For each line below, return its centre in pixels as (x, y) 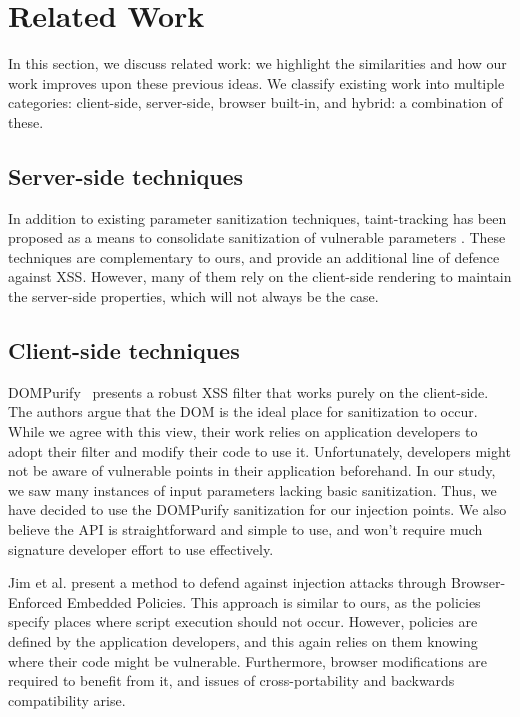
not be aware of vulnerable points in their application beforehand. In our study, (252, 470)
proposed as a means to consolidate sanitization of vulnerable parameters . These (257, 237)
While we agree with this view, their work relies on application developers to (243, 431)
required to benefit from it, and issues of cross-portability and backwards (231, 680)
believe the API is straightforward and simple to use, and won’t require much (245, 529)
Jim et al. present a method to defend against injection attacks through (227, 582)
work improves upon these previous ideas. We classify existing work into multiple (256, 82)
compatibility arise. (67, 699)
